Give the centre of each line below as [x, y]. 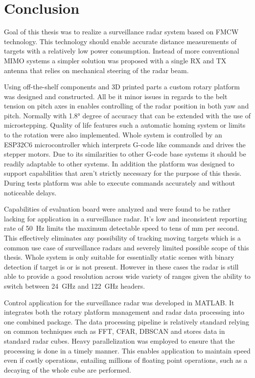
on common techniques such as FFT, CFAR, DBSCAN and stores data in [115, 331]
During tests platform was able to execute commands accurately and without [120, 183]
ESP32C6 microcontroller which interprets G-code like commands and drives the [125, 144]
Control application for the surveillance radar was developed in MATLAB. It [119, 302]
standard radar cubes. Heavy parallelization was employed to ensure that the [119, 340]
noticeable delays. [30, 192]
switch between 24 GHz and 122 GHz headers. [75, 285]
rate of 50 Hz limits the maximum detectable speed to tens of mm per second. [122, 228]
